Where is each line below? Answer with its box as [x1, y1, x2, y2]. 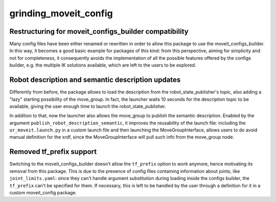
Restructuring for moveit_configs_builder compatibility [9, 27, 189, 36]
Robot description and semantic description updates [9, 76, 181, 84]
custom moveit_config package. [9, 189, 77, 195]
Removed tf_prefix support [9, 147, 97, 156]
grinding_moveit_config [9, 8, 113, 19]
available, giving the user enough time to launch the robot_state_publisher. [9, 103, 166, 109]
